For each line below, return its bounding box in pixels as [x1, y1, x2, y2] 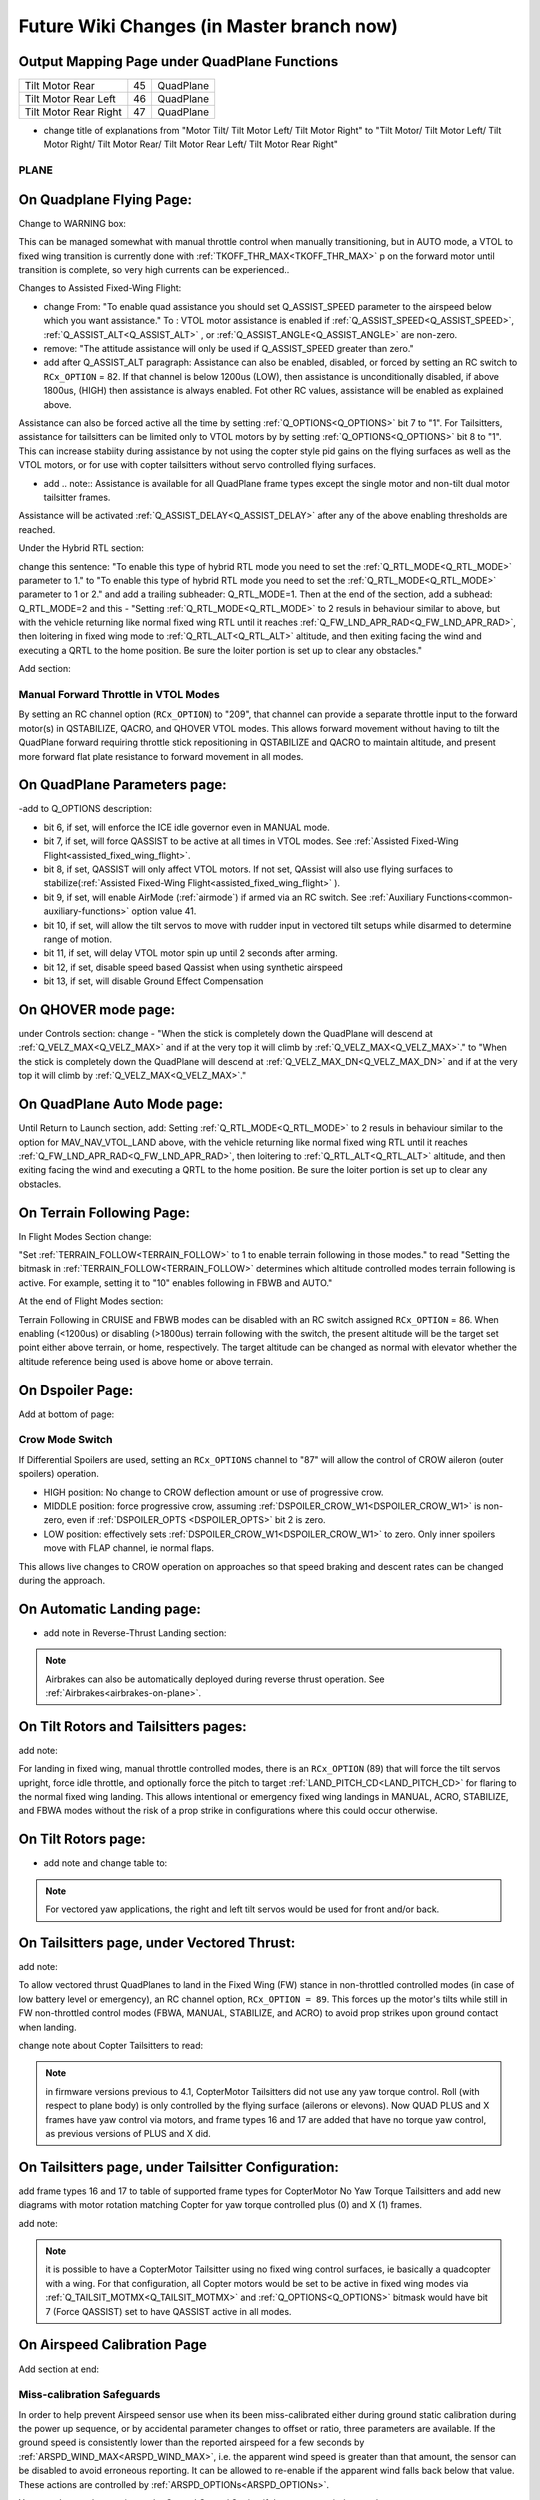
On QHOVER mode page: [18, 1001, 175, 1018]
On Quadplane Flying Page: [18, 191, 192, 208]
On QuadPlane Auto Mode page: [18, 1096, 224, 1113]
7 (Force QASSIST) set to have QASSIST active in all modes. [45, 2305, 292, 2317]
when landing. [18, 2021, 77, 2033]
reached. [18, 523, 56, 535]
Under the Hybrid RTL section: [18, 542, 144, 554]
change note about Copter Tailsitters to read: [18, 2040, 204, 2051]
